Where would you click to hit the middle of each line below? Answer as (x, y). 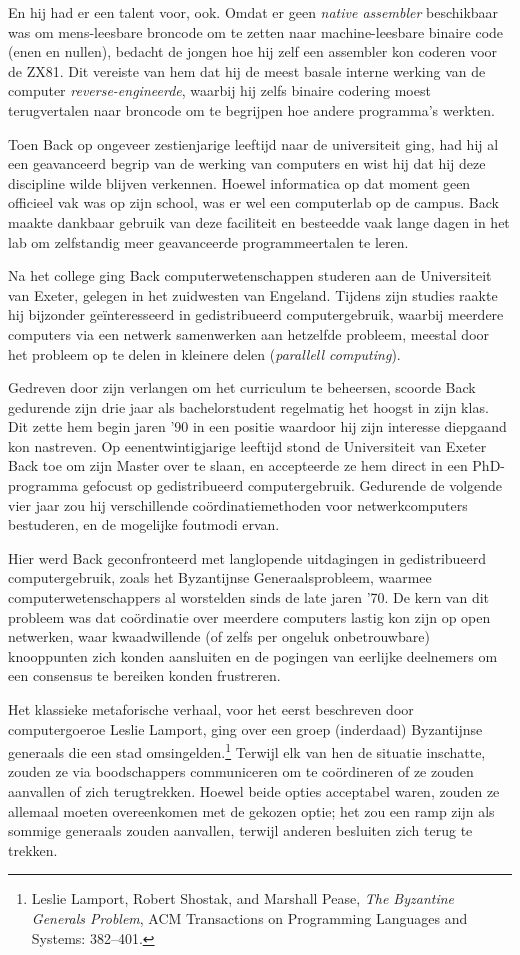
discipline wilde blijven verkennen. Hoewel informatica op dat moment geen (239, 182)
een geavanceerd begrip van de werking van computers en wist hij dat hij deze (247, 163)
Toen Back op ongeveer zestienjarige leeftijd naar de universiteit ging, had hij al (253, 143)
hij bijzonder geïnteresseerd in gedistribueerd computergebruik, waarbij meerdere (256, 314)
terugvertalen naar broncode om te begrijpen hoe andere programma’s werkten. (251, 109)
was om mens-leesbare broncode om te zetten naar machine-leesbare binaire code (256, 31)
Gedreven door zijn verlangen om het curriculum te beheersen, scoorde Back (242, 387)
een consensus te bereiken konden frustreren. (144, 675)
